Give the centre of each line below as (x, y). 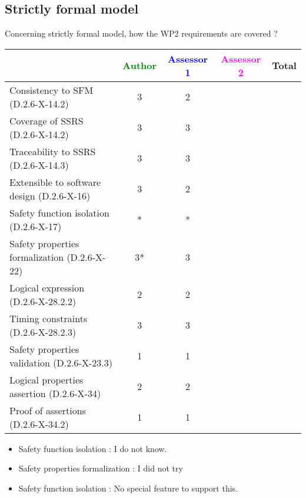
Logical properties (46, 379)
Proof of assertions (48, 410)
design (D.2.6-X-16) (50, 195)
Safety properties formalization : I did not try (101, 468)
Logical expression (47, 287)
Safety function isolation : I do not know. (93, 448)
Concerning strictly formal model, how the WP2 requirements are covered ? (141, 33)
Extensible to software (55, 182)
